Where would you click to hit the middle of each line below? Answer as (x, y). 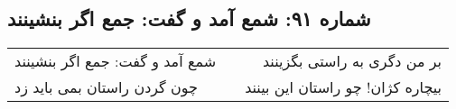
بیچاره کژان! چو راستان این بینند (344, 87)
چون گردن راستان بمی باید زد (106, 87)
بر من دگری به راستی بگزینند (352, 61)
